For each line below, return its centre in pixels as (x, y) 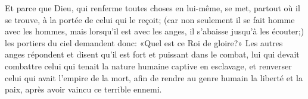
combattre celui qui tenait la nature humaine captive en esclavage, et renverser (148, 66)
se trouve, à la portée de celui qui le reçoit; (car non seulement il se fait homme (150, 19)
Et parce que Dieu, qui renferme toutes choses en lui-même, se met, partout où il (153, 8)
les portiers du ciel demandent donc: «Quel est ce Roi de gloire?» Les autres (144, 42)
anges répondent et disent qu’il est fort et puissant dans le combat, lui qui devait (152, 54)
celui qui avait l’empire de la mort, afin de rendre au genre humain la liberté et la (154, 77)
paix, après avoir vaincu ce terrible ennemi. (83, 89)
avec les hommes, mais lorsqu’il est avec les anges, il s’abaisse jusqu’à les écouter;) (155, 31)
